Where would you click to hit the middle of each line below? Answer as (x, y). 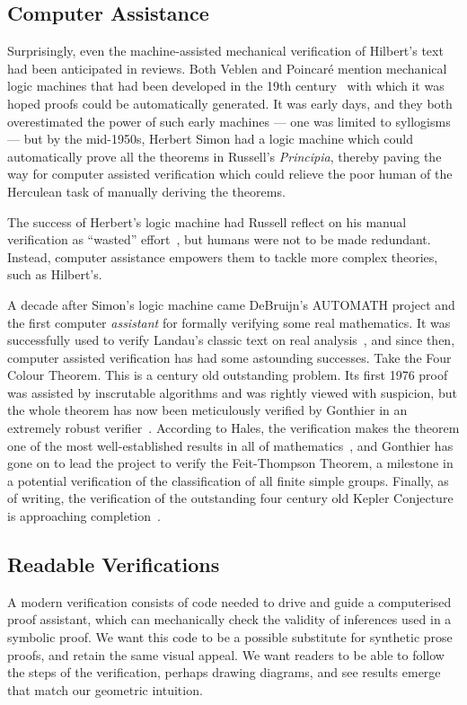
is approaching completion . (84, 516)
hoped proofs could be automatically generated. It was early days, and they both (230, 103)
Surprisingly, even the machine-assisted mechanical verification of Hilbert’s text (225, 51)
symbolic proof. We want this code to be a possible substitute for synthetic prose (230, 637)
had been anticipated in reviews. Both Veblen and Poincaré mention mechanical (227, 68)
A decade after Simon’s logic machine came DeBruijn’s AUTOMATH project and (231, 304)
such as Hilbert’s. (55, 274)
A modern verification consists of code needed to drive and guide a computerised (229, 601)
